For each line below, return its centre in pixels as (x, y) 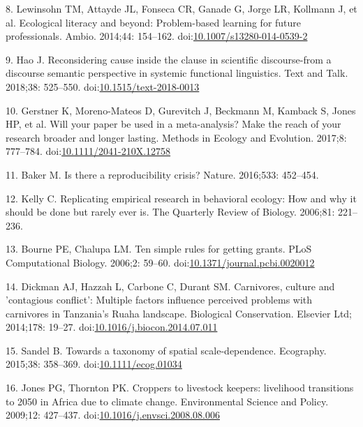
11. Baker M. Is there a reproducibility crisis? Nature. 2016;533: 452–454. (162, 174)
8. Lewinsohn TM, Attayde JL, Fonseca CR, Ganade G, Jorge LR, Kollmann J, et (181, 8)
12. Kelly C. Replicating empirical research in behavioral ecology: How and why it (181, 198)
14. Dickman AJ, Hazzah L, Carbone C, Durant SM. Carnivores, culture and (170, 286)
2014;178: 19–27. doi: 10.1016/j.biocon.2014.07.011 (112, 327)
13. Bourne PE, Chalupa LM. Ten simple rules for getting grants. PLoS (159, 249)
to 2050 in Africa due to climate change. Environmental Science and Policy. (167, 401)
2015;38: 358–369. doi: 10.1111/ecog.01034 (94, 364)
